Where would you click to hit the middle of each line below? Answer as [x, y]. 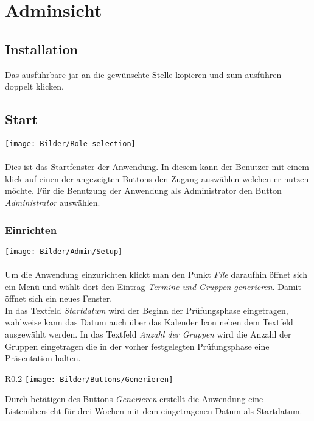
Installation [41, 48]
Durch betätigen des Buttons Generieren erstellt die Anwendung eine [134, 399]
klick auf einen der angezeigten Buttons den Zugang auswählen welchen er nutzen [157, 178]
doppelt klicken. [34, 86]
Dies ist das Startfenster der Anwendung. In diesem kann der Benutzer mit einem [157, 167]
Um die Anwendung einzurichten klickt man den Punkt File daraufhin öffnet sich [156, 274]
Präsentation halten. [43, 358]
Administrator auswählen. [53, 202]
